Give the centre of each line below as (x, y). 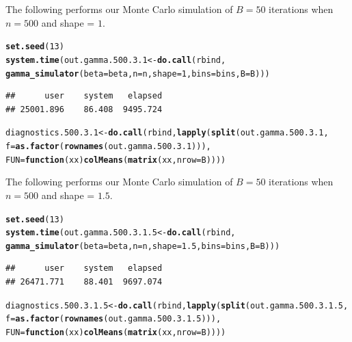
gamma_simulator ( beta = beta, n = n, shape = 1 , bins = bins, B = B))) (138, 74)
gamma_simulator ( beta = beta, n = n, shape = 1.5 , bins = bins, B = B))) (143, 246)
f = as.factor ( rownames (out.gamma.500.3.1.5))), (113, 319)
